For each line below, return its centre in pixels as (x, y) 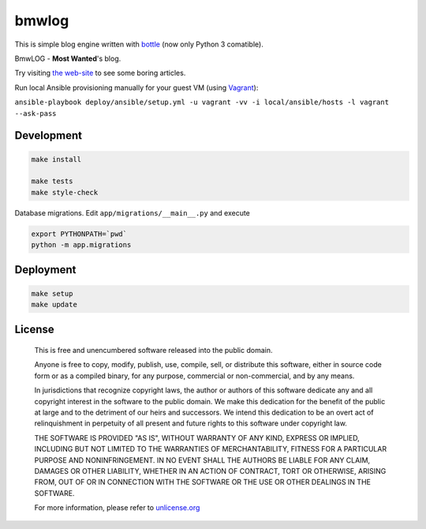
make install (56, 159)
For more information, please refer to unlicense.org (117, 508)
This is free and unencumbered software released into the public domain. (153, 351)
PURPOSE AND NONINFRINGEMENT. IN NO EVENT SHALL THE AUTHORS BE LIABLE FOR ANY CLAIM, (202, 460)
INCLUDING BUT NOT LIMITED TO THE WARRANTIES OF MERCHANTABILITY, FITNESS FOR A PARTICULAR (210, 449)
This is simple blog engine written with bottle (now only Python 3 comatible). (139, 44)
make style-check (65, 192)
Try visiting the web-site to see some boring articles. (100, 73)
